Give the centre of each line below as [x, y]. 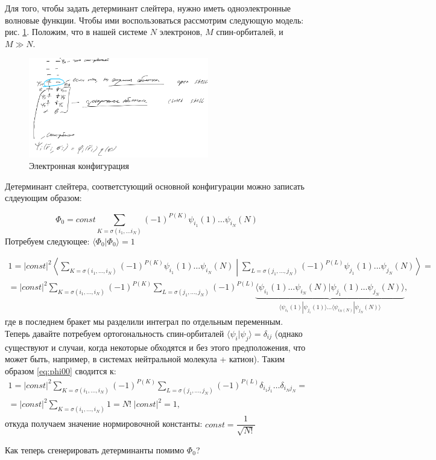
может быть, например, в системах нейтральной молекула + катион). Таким [145, 359]
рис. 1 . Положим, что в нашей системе [76, 32]
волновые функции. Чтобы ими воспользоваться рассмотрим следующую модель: [154, 20]
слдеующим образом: [43, 198]
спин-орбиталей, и [250, 32]
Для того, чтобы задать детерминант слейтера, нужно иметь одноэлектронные [148, 8]
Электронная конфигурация [79, 166]
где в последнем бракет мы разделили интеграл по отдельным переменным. [144, 321]
